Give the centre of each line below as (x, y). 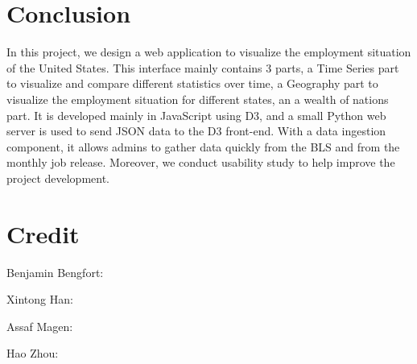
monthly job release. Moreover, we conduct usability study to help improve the (201, 162)
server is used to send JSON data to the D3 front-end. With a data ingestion (196, 131)
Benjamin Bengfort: (55, 272)
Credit (43, 233)
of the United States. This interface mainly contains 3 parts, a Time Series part (203, 67)
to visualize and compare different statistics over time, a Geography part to (192, 83)
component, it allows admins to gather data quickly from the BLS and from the (203, 146)
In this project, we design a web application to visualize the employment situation (209, 52)
